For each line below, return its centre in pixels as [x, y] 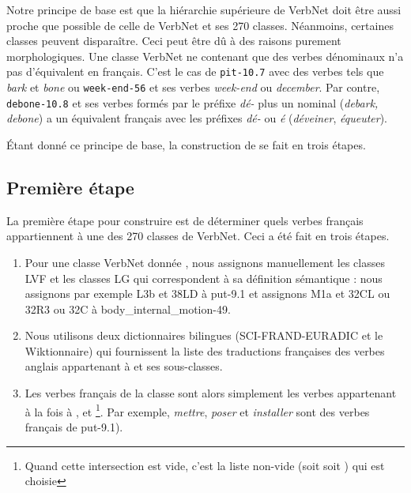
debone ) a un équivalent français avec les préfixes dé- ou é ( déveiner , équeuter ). [197, 118]
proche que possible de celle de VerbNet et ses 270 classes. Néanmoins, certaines [200, 25]
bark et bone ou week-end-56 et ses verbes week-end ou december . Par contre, [193, 87]
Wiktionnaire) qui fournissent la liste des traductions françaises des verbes [205, 350]
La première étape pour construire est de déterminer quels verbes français [185, 220]
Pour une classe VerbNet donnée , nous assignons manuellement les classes [205, 262]
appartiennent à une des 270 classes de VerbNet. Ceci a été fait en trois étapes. [198, 236]
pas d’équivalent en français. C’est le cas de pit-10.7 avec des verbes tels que [195, 72]
